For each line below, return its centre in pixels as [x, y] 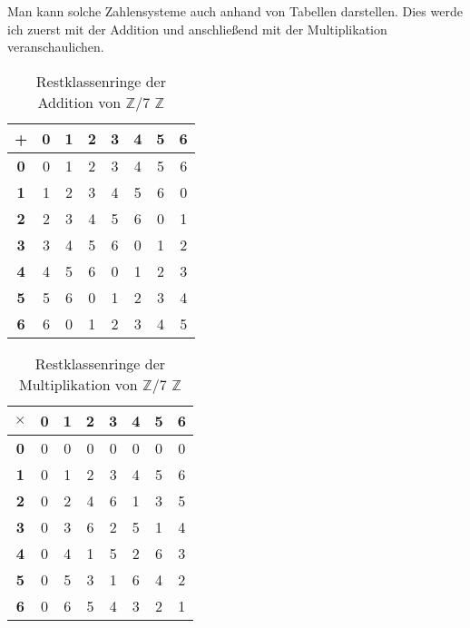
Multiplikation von [78, 384]
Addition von [79, 102]
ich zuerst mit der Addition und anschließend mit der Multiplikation [197, 29]
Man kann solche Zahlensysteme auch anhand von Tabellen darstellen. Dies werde [235, 11]
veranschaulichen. [56, 47]
